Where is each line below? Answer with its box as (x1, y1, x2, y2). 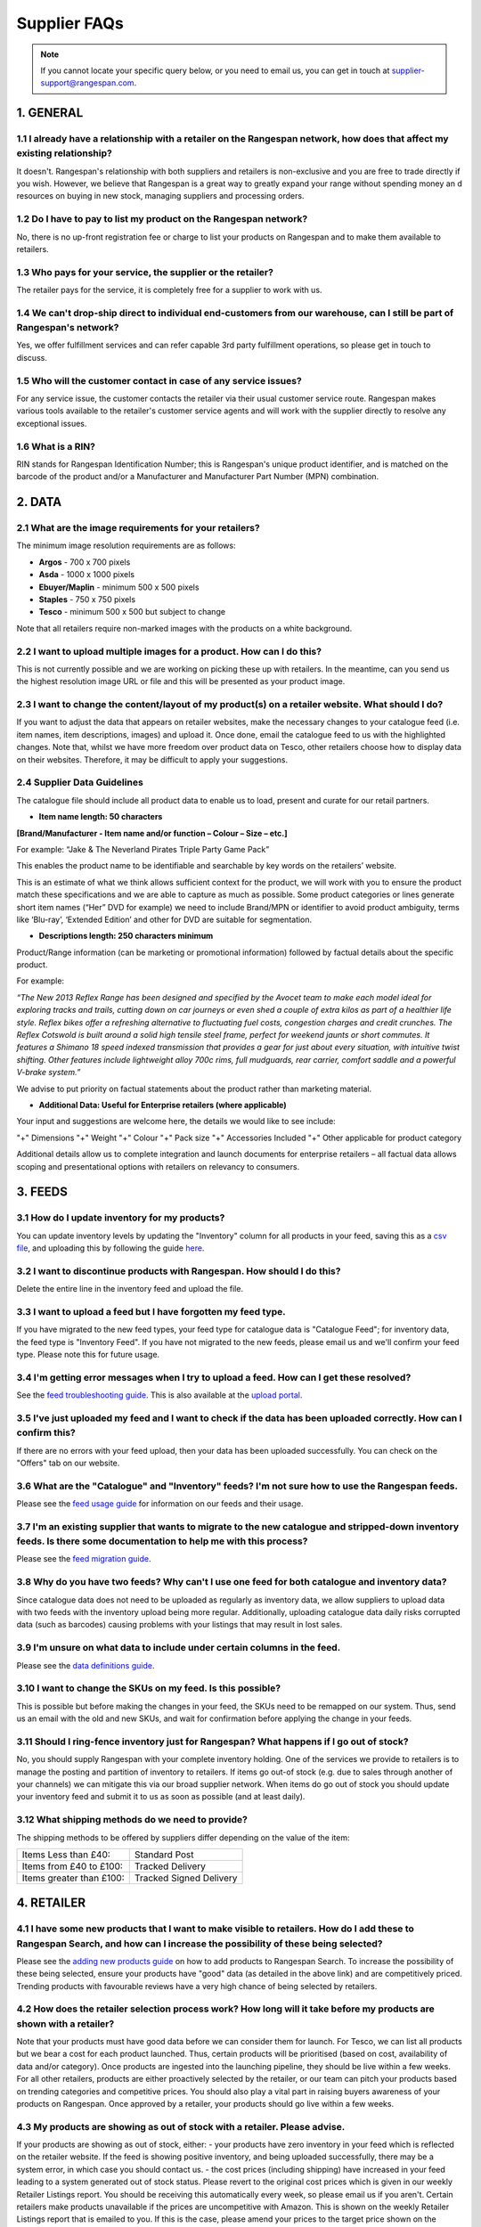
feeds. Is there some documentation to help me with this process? (16, 1535, 308, 1547)
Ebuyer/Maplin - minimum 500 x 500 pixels (38, 582, 200, 592)
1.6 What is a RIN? (16, 440, 95, 453)
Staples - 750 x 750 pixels (38, 594, 136, 605)
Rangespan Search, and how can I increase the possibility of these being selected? (16, 1937, 383, 1950)
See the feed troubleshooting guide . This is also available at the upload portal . (16, 1390, 303, 1400)
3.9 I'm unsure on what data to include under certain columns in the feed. (16, 1642, 341, 1654)
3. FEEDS (16, 1185, 69, 1200)
